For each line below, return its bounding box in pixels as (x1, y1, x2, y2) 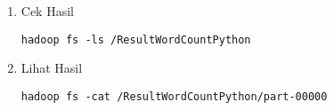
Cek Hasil (20, 2, 74, 20)
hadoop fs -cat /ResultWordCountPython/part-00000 (20, 90, 328, 103)
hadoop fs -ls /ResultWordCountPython (20, 33, 251, 46)
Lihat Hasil (20, 59, 83, 77)
